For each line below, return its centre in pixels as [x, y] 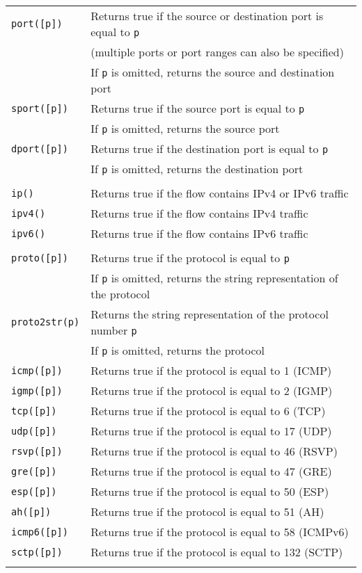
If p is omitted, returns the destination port [197, 169]
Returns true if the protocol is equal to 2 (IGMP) [212, 390]
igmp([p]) [37, 390]
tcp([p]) [34, 411]
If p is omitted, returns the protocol [178, 350]
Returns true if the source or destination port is [207, 16]
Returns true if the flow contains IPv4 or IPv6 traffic [220, 193]
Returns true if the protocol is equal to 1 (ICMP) [211, 370]
